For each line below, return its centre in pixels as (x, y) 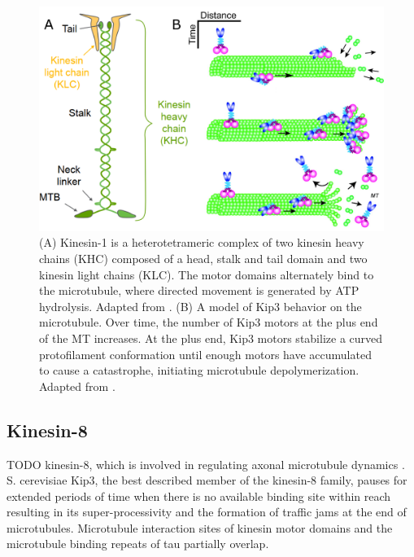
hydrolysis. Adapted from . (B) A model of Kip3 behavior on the (200, 306)
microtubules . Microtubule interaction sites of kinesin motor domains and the (200, 527)
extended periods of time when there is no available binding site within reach (199, 496)
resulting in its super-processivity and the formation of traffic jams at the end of (207, 512)
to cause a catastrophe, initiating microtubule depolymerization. (199, 370)
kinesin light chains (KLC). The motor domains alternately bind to (207, 274)
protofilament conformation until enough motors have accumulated (205, 354)
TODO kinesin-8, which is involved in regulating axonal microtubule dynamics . (206, 464)
